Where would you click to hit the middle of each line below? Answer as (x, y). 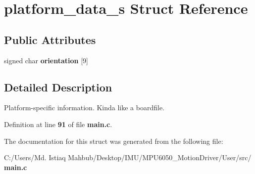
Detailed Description (58, 87)
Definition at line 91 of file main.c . (58, 124)
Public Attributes (50, 39)
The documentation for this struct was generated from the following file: (114, 141)
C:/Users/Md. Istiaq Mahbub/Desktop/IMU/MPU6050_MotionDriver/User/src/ (128, 157)
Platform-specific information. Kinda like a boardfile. (84, 108)
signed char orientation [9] (46, 60)
